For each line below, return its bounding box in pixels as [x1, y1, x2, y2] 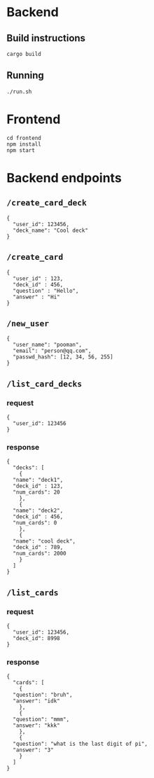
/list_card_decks [6, 379, 82, 389]
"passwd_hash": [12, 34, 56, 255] [13, 354, 113, 361]
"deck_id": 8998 [13, 635, 60, 642]
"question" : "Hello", [13, 287, 79, 294]
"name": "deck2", [13, 507, 64, 515]
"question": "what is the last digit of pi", [13, 740, 148, 748]
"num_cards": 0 [13, 520, 57, 527]
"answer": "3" [13, 746, 54, 753]
